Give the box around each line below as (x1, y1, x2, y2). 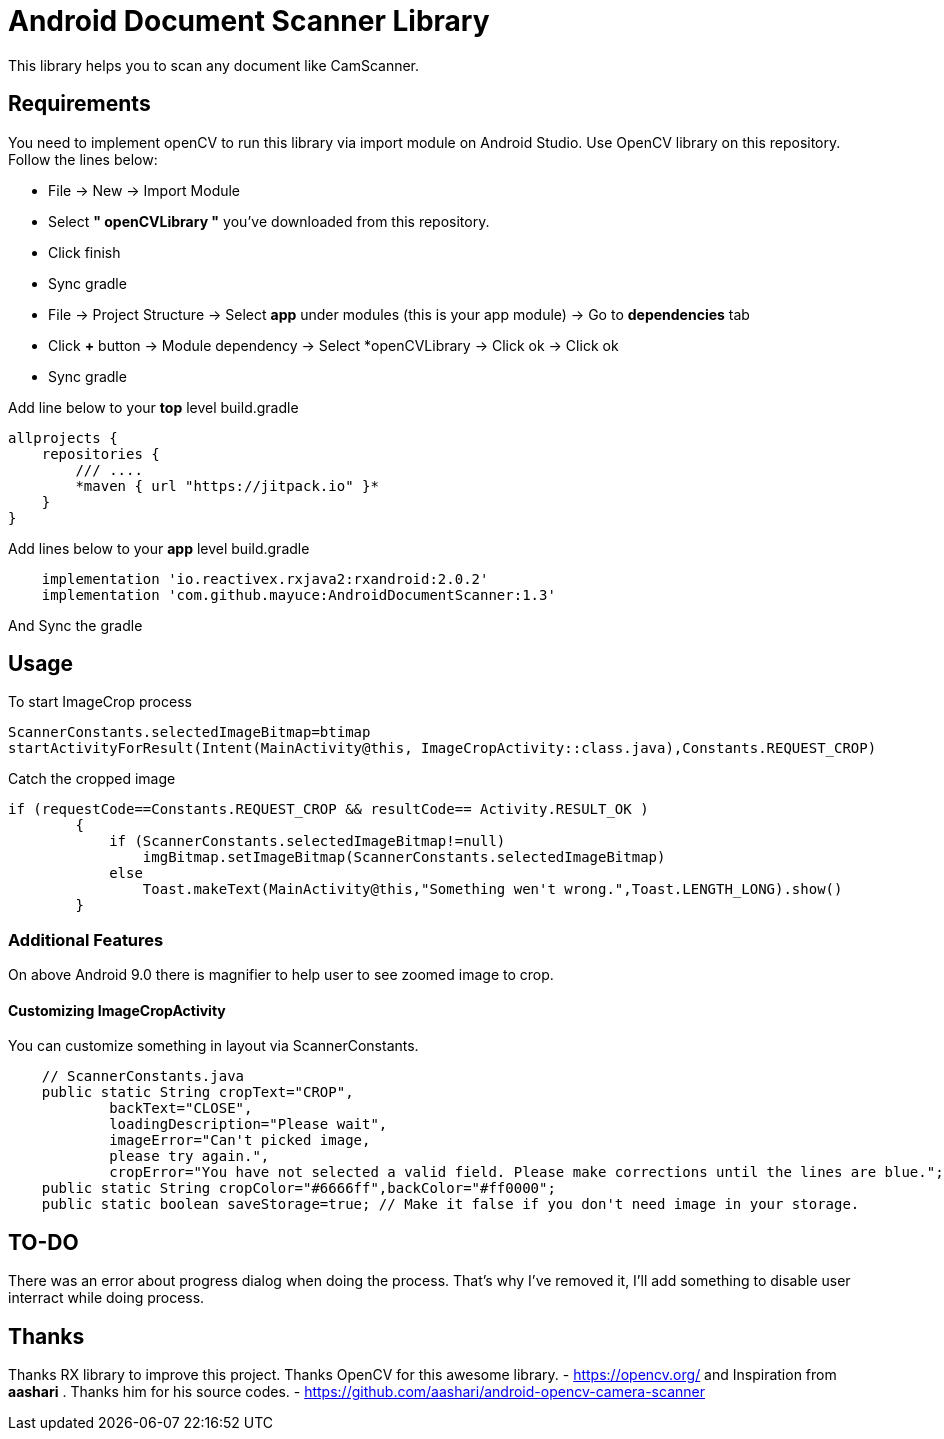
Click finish (48, 243, 121, 261)
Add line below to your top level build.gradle (8, 398, 299, 416)
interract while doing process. (8, 1289, 205, 1307)
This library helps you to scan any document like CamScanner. (8, 56, 420, 74)
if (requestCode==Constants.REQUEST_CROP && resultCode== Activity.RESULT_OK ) (8, 801, 649, 818)
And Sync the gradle (8, 616, 143, 634)
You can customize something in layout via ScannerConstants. (8, 1037, 419, 1055)
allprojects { (8, 429, 118, 446)
